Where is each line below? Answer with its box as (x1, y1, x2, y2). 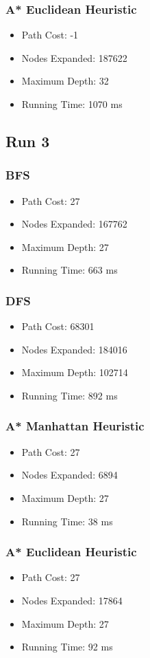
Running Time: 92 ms (21, 639, 113, 654)
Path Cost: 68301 (21, 319, 95, 333)
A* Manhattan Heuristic (5, 417, 145, 435)
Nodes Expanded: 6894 (21, 468, 118, 482)
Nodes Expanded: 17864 (21, 593, 123, 607)
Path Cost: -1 (21, 28, 79, 42)
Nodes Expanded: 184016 (21, 342, 127, 356)
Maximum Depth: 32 (21, 74, 109, 88)
